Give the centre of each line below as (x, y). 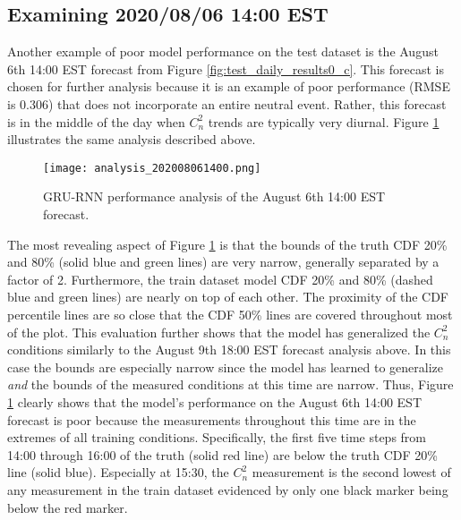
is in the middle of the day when (96, 121)
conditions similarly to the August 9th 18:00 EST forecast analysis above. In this (229, 350)
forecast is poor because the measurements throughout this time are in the (212, 419)
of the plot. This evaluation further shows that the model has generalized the (219, 332)
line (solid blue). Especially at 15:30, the (118, 472)
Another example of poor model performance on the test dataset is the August (223, 51)
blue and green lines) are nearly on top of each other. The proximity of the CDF (228, 297)
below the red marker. (68, 507)
